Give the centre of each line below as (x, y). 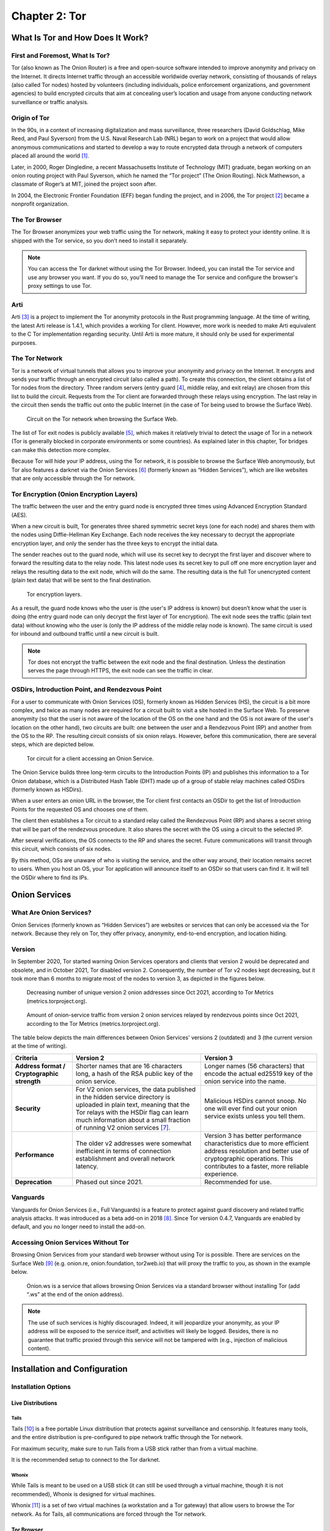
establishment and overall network (125, 1159)
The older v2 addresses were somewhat (134, 1143)
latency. (87, 1166)
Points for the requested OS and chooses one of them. (80, 809)
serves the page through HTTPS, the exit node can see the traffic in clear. (121, 671)
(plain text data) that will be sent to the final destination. (81, 580)
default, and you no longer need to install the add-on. (79, 1227)
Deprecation (33, 1182)
